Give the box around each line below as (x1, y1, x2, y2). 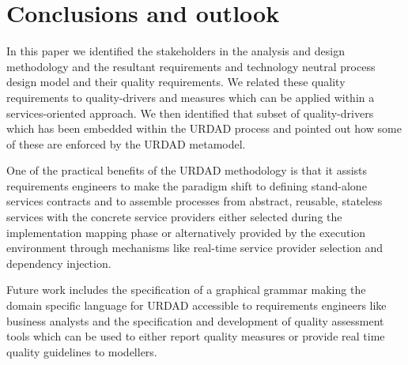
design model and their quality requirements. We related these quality (6, 73, 346, 90)
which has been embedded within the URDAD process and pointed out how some (6, 120, 402, 137)
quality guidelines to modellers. (6, 343, 157, 359)
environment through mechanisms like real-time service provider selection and (6, 239, 383, 256)
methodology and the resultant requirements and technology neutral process (6, 58, 376, 74)
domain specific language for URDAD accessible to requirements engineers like (6, 297, 387, 314)
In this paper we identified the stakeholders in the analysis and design (6, 43, 345, 59)
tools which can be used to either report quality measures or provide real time (6, 328, 385, 344)
